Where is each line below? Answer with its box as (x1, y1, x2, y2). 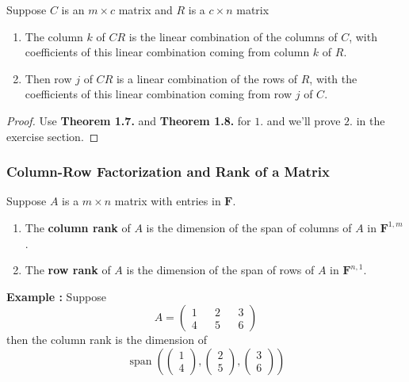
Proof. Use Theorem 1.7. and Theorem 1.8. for (6, 112, 251, 128)
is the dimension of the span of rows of (126, 262, 315, 278)
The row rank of (25, 262, 111, 278)
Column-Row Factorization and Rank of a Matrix (6, 162, 330, 181)
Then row (25, 70, 72, 86)
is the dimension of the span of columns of (146, 219, 352, 235)
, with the (309, 70, 357, 86)
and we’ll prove (266, 112, 341, 128)
